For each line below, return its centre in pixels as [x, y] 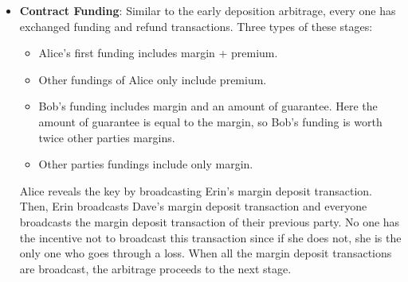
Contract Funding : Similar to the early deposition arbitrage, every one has [208, 10]
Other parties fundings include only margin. [146, 164]
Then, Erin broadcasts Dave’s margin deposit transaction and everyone [193, 206]
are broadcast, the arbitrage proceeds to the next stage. [155, 268]
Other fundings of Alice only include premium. [153, 79]
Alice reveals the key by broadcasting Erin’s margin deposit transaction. [196, 190]
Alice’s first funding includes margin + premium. [158, 53]
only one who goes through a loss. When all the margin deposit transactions [206, 253]
